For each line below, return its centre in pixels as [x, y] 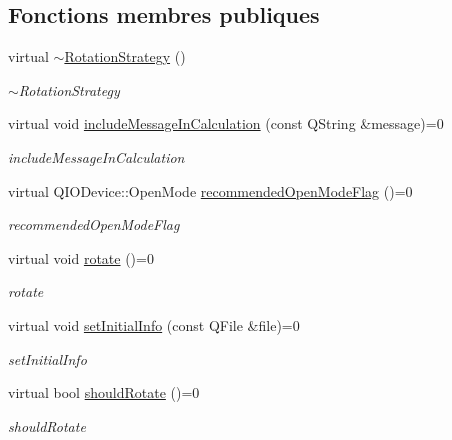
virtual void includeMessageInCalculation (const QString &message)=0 [226, 123]
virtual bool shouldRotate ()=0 [104, 392]
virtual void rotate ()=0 [81, 257]
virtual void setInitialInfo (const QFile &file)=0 [154, 324]
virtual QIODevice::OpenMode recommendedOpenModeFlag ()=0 [210, 190]
